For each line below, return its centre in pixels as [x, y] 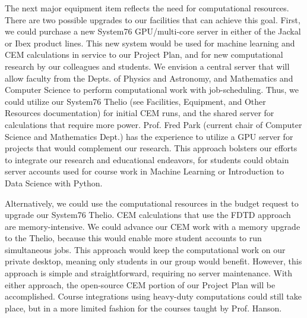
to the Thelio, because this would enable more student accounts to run [133, 238]
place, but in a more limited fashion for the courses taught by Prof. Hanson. [143, 308]
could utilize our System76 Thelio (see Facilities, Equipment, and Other [135, 101]
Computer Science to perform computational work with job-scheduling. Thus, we [152, 90]
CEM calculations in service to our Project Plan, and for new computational [144, 54]
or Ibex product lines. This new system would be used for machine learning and [150, 43]
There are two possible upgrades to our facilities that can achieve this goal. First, [153, 19]
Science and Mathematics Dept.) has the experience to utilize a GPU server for [149, 136]
